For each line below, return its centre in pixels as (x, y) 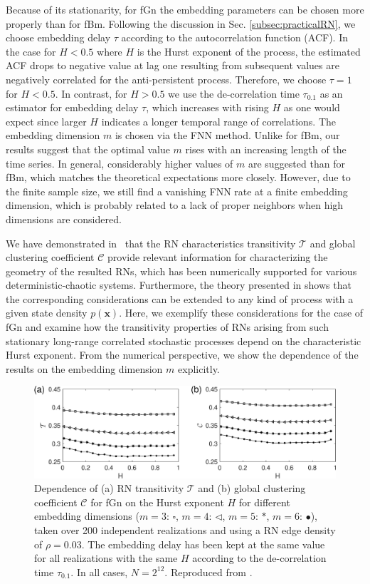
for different (264, 502)
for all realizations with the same (106, 558)
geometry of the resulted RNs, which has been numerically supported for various (181, 271)
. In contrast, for (91, 93)
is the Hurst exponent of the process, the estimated (249, 51)
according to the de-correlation (259, 558)
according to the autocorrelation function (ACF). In (234, 37)
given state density (47, 313)
